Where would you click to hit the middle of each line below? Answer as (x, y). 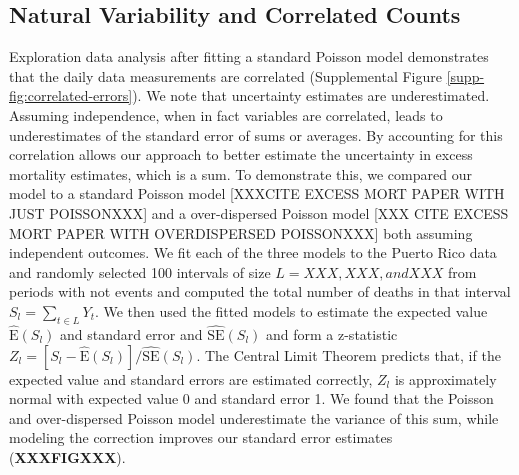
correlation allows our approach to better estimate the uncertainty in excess (241, 154)
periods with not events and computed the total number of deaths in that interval (260, 291)
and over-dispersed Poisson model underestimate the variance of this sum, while (254, 417)
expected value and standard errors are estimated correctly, (191, 378)
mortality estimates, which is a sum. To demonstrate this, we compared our (240, 173)
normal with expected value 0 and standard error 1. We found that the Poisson (251, 398)
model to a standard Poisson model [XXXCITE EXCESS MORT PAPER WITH (257, 193)
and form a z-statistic (332, 333)
